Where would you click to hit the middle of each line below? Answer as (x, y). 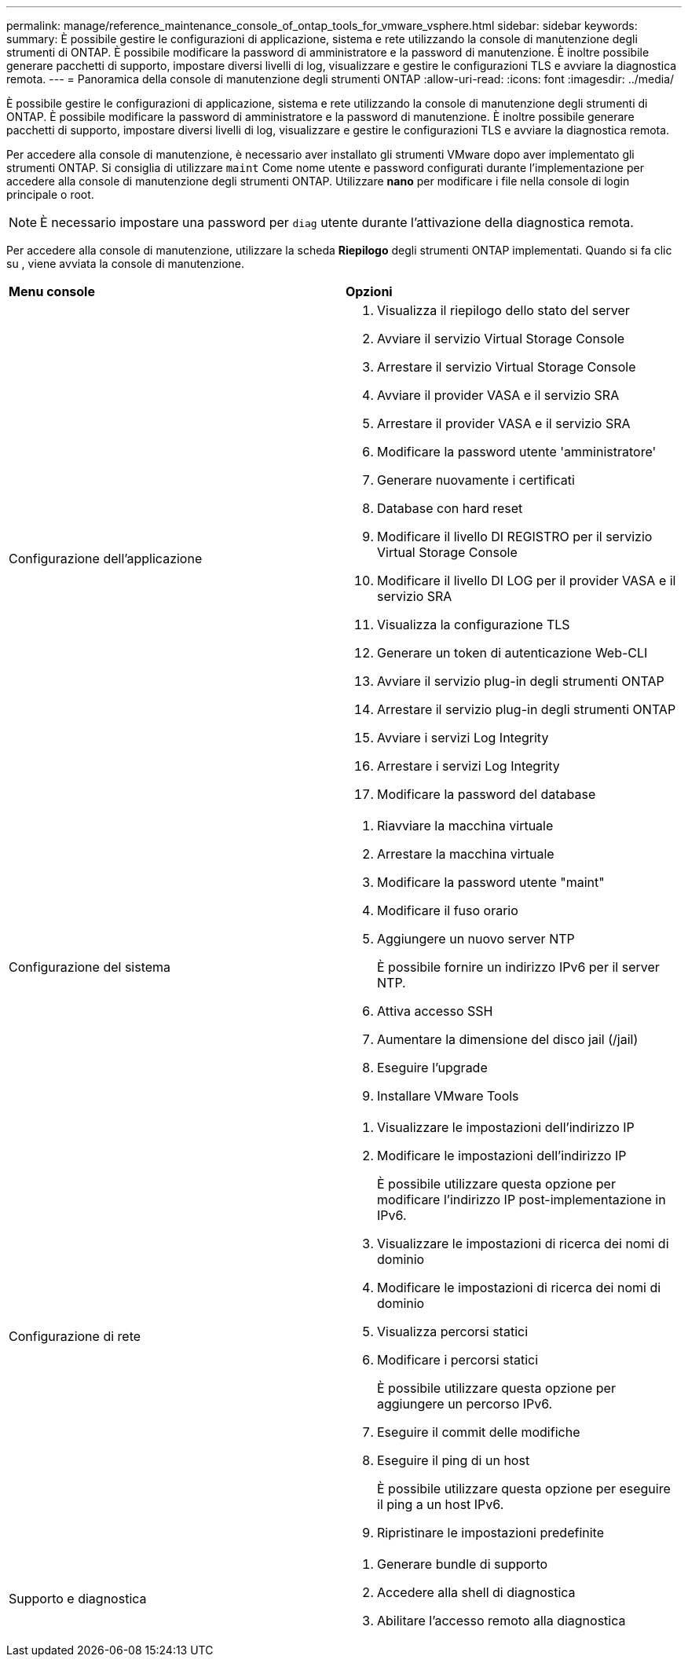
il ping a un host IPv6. (441, 1504)
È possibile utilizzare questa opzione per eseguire (524, 1489)
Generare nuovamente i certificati (476, 480)
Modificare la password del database (487, 794)
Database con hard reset (450, 508)
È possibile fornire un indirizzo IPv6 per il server (518, 967)
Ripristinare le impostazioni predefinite (490, 1533)
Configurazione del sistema (90, 967)
